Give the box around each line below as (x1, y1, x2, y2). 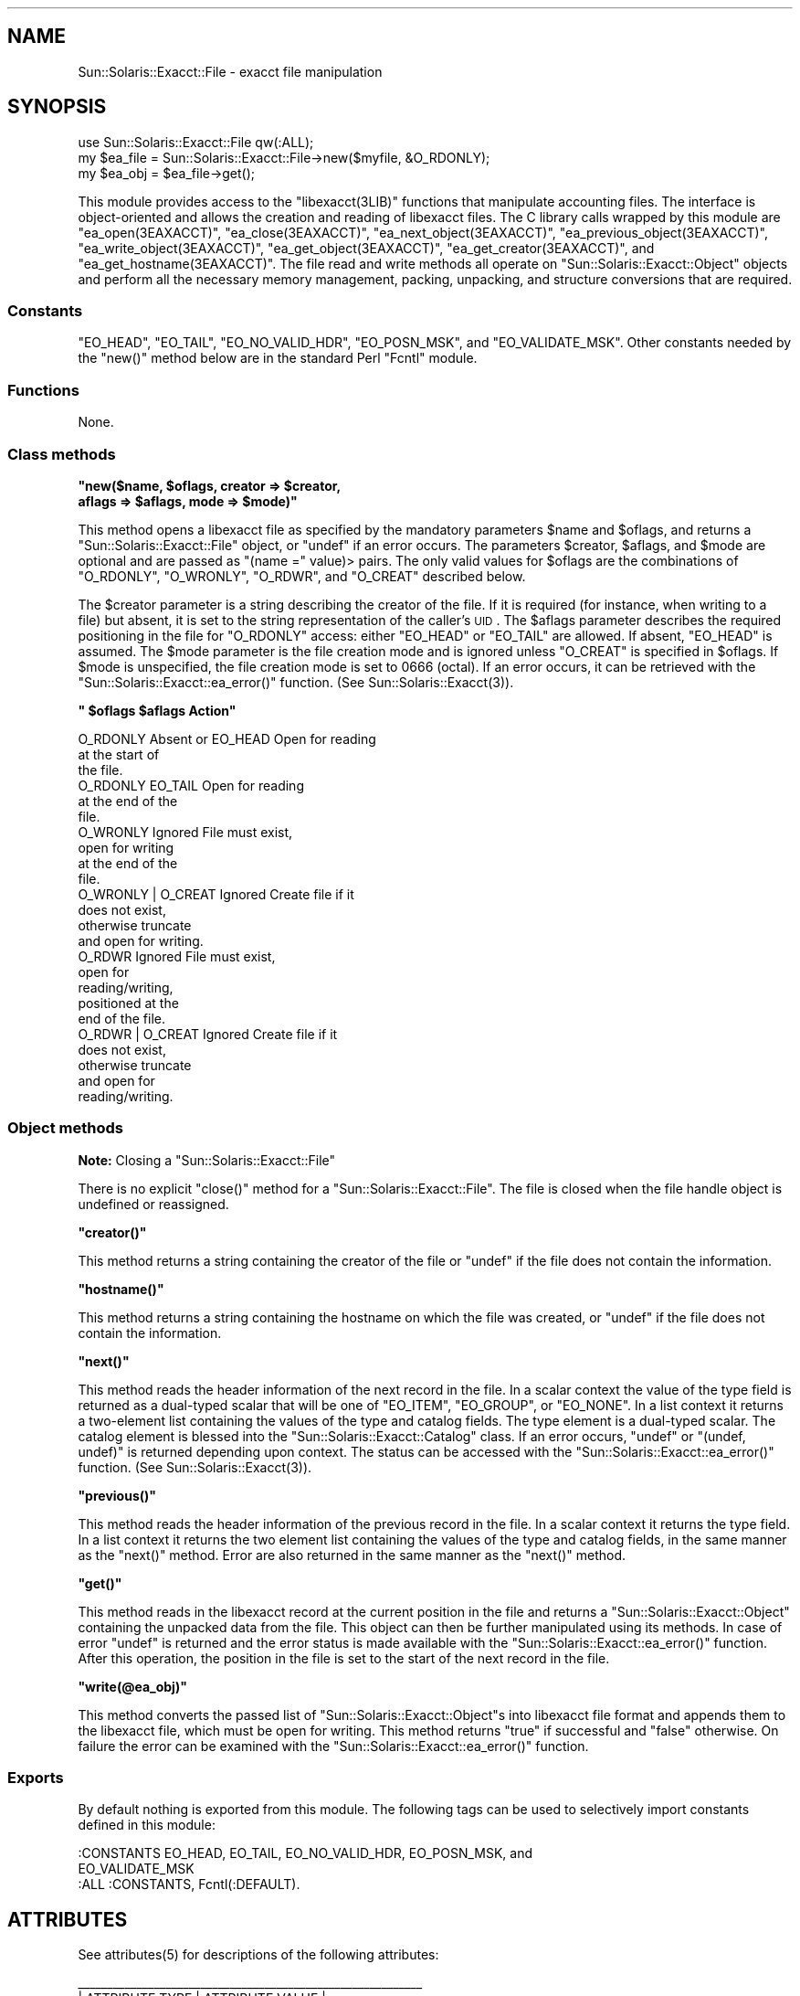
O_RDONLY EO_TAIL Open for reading (78, 777, 304, 793)
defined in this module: (78, 1817, 216, 1833)
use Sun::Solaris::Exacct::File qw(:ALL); (78, 133, 314, 150)
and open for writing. (78, 932, 204, 949)
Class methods (7, 444, 116, 463)
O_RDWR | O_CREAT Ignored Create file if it (78, 1025, 338, 1042)
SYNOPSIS (7, 95, 107, 119)
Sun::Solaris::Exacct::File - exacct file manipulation (78, 63, 383, 80)
